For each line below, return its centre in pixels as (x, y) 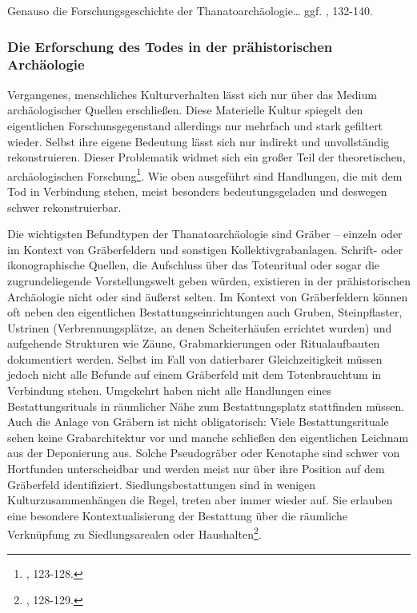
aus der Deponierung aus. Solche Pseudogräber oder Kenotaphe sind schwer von (204, 453)
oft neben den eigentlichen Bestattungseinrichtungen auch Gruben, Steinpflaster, (205, 312)
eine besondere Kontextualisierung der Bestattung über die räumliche (177, 515)
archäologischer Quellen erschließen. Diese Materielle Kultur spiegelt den (185, 110)
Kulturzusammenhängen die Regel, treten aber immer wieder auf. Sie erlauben (200, 500)
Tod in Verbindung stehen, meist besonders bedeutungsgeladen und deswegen (197, 191)
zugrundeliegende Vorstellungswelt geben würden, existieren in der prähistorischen (209, 280)
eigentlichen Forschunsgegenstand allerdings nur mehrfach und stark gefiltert (195, 125)
